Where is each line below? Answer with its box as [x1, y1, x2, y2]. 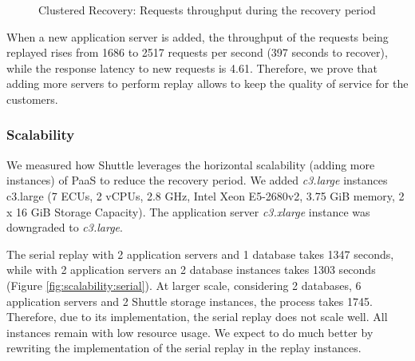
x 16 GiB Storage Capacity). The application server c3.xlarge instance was [6, 203, 370, 220]
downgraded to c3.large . [6, 219, 123, 236]
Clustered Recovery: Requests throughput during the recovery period [38, 2, 376, 18]
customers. [6, 90, 58, 107]
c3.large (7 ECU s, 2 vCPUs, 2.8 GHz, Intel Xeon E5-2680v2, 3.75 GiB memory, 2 [6, 187, 405, 204]
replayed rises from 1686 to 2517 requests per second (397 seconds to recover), [6, 44, 388, 61]
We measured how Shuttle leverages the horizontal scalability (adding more [6, 156, 375, 173]
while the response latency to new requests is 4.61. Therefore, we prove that [6, 59, 377, 76]
